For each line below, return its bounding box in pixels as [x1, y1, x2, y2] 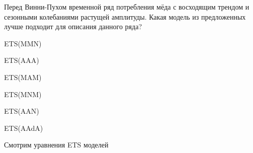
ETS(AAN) [4, 106, 39, 116]
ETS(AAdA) [4, 122, 43, 133]
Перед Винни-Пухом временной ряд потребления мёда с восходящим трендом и [4, 2, 249, 12]
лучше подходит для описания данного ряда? [4, 21, 142, 32]
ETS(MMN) [4, 38, 42, 48]
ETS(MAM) [4, 71, 42, 82]
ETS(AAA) [4, 55, 39, 65]
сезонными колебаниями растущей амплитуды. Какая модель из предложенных [4, 11, 246, 22]
